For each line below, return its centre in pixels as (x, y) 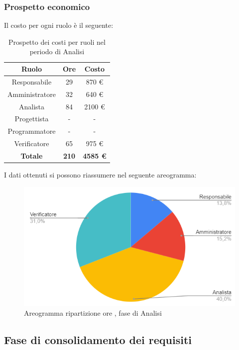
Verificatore (32, 143)
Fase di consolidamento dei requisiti (98, 339)
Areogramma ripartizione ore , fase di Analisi (93, 312)
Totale (32, 155)
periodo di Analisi (57, 51)
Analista (32, 106)
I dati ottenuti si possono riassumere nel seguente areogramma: (100, 175)
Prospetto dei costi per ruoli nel (57, 42)
